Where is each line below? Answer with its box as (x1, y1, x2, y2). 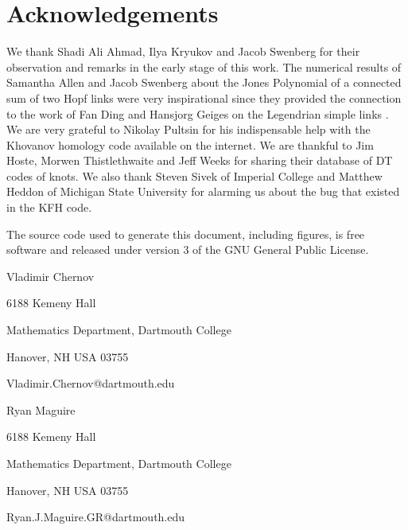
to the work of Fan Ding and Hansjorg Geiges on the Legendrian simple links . (6, 105, 389, 122)
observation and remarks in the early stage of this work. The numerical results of (6, 58, 402, 75)
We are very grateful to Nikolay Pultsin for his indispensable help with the (6, 121, 371, 138)
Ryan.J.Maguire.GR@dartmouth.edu (6, 509, 185, 525)
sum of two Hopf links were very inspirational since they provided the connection (6, 89, 402, 106)
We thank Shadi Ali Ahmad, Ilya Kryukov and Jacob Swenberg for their (6, 43, 360, 60)
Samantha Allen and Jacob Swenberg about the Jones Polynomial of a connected (6, 74, 402, 91)
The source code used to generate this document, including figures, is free (6, 225, 365, 242)
